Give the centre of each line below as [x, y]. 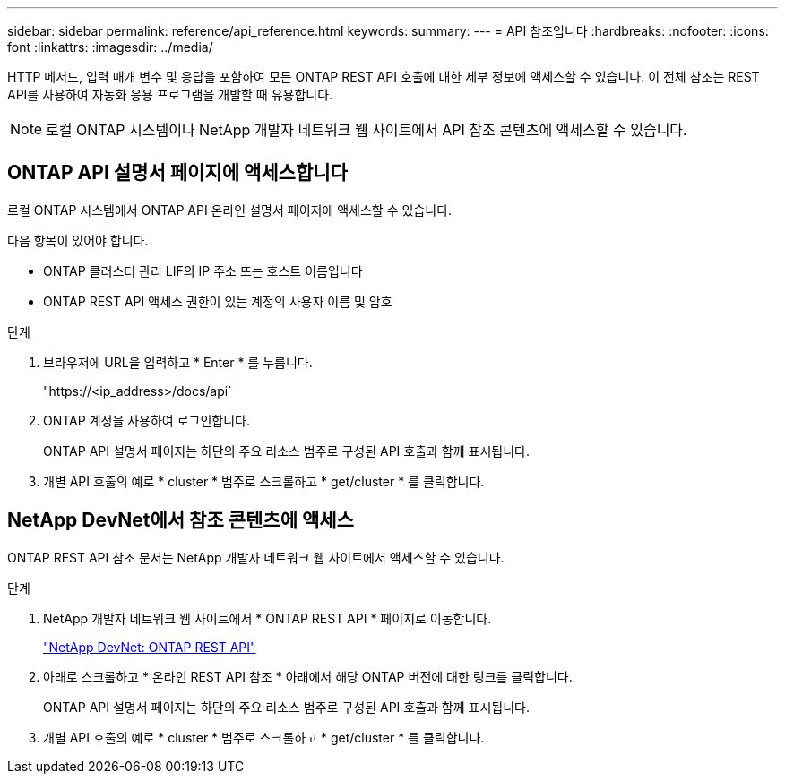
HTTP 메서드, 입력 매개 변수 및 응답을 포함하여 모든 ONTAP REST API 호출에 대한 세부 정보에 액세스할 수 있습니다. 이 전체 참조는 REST [384, 77]
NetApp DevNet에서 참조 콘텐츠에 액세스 [181, 520]
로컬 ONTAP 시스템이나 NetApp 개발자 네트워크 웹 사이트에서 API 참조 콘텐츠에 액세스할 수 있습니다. [367, 130]
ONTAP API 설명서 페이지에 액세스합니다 [177, 173]
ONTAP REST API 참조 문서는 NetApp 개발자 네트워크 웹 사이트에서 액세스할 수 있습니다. [256, 557]
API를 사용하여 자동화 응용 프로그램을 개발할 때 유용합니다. [170, 94]
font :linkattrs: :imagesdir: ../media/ [110, 47]
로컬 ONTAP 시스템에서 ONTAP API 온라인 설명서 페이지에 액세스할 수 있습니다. [230, 210]
